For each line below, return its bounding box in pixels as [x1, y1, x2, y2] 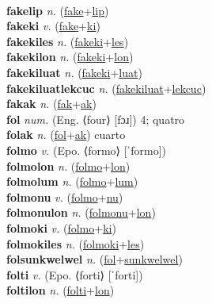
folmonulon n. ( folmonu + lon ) [6, 204, 156, 221]
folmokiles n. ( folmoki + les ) [6, 235, 145, 252]
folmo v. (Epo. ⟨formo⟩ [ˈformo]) [6, 141, 167, 158]
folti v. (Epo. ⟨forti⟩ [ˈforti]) [6, 266, 143, 283]
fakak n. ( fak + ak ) [6, 95, 97, 112]
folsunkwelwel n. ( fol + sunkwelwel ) [6, 251, 183, 267]
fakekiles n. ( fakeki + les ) [6, 33, 129, 49]
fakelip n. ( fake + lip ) [6, 2, 109, 18]
